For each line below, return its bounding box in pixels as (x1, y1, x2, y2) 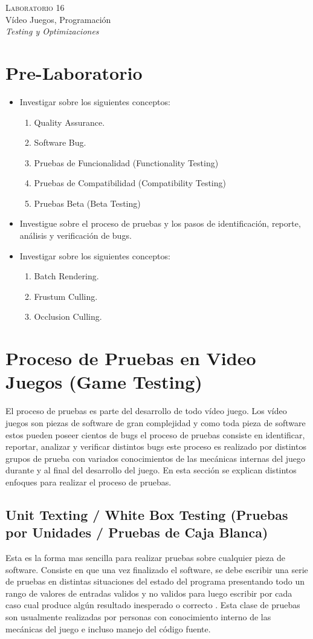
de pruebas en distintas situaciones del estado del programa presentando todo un (5, 575, 305, 588)
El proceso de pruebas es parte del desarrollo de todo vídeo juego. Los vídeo (5, 404, 287, 417)
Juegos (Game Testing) (5, 369, 202, 394)
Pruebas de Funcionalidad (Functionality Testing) (34, 156, 219, 169)
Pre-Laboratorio (5, 60, 143, 85)
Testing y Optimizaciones (5, 25, 99, 37)
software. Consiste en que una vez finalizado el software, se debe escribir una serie (5, 563, 308, 576)
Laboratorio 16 (5, 1, 65, 13)
